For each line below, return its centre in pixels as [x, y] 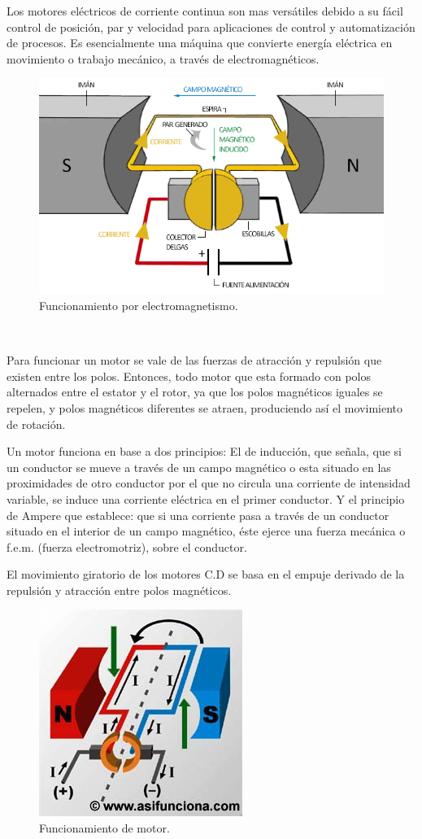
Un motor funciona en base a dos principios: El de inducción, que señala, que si [204, 451]
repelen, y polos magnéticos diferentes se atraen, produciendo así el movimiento [205, 407]
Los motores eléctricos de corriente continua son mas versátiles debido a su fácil [205, 11]
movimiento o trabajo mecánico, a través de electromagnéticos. [163, 58]
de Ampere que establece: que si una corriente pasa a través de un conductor [198, 515]
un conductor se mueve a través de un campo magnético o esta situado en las [199, 467]
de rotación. [36, 424]
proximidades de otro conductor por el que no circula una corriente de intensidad [209, 483]
